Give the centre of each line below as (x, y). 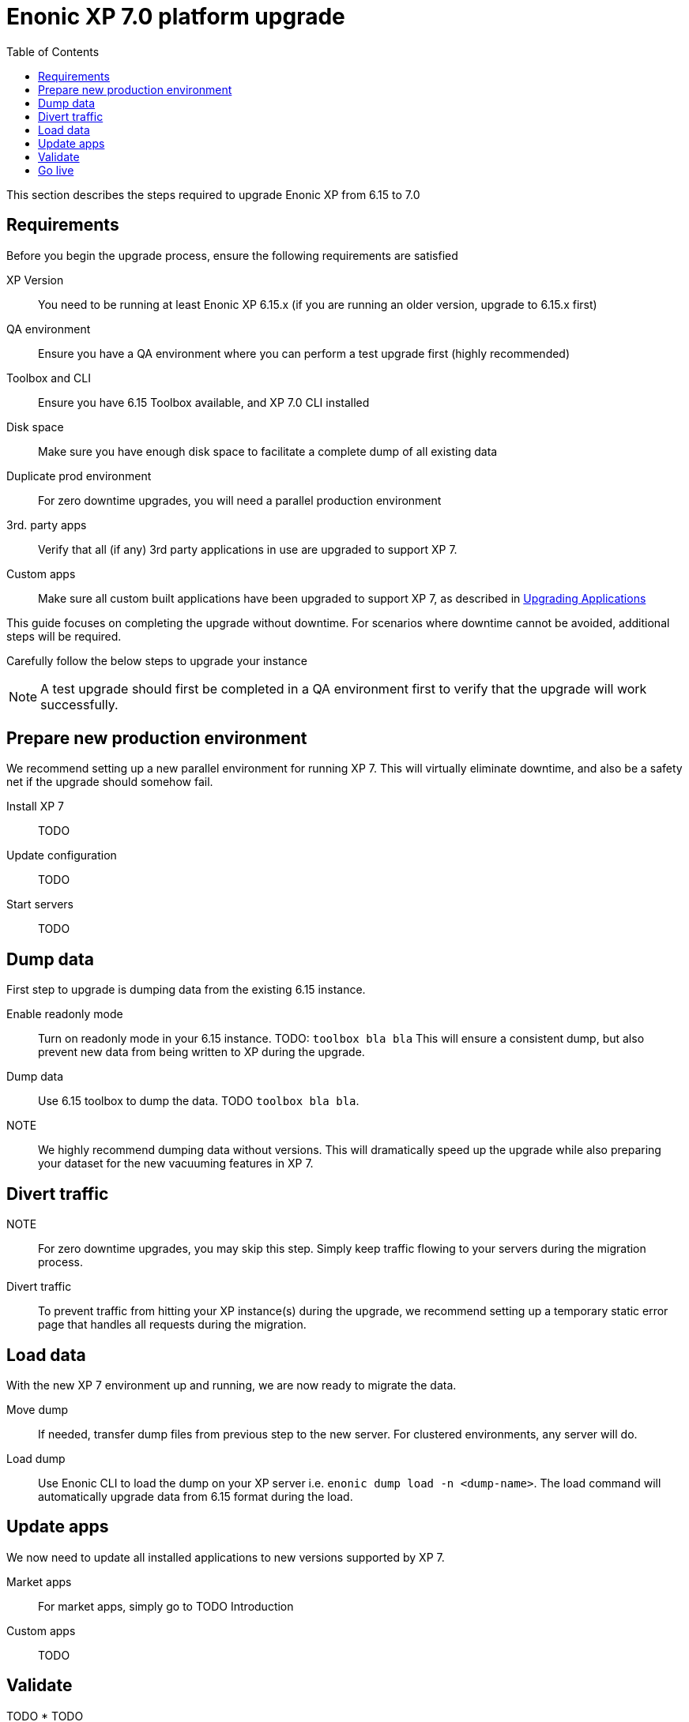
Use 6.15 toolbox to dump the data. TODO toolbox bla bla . (199, 1101)
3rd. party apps (47, 524)
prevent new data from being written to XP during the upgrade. (201, 1052)
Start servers (40, 904)
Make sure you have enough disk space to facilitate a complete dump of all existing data (268, 451)
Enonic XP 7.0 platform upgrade (176, 17)
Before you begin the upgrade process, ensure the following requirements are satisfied (232, 255)
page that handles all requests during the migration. (172, 1325)
